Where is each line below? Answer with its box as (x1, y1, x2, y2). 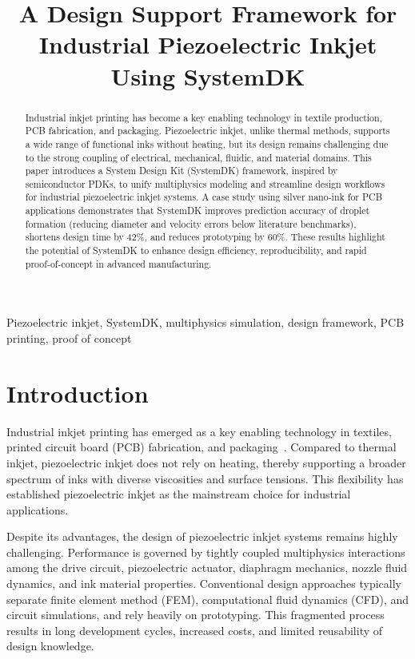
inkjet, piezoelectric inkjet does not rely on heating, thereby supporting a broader (6, 454, 406, 470)
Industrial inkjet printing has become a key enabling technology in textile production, (25, 110, 382, 124)
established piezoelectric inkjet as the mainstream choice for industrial (6, 486, 351, 502)
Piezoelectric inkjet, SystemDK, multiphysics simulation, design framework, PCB (6, 314, 405, 331)
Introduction (6, 376, 149, 409)
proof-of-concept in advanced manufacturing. (25, 256, 212, 270)
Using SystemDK (110, 59, 305, 92)
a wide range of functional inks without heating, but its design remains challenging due (25, 137, 389, 150)
